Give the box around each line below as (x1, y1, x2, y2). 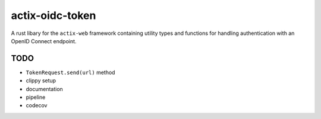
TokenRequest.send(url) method (26, 69, 115, 76)
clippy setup (26, 77, 56, 84)
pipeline (26, 94, 46, 101)
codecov (26, 102, 48, 109)
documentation (26, 85, 64, 92)
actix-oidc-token (11, 9, 96, 22)
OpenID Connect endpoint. (11, 37, 77, 44)
